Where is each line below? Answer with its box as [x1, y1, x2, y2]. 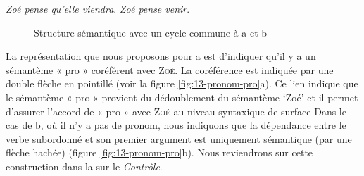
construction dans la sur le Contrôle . [6, 158, 163, 173]
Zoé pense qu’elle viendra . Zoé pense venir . [6, 1, 190, 15]
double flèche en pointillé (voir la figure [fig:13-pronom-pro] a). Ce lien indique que [6, 76, 358, 91]
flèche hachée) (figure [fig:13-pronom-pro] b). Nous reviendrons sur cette [6, 145, 313, 160]
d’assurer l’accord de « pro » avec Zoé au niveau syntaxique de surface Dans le [6, 103, 346, 118]
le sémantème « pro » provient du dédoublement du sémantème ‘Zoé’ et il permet [6, 89, 358, 104]
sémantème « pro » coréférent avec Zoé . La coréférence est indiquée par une [6, 62, 334, 77]
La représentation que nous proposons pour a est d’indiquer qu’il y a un [6, 49, 316, 63]
